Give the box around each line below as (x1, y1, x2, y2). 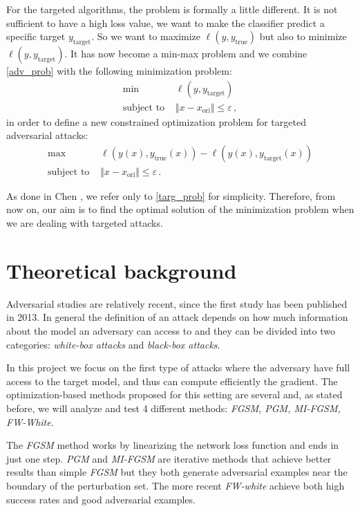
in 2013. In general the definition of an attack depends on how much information (6, 310, 348, 324)
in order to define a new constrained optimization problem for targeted (6, 114, 306, 129)
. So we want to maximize (91, 29, 201, 44)
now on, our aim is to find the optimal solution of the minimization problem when (6, 202, 354, 216)
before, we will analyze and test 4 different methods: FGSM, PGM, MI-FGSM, (6, 400, 341, 415)
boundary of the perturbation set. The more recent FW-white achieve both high (6, 478, 345, 492)
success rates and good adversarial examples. (6, 492, 196, 506)
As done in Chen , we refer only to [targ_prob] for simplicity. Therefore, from (6, 188, 336, 203)
